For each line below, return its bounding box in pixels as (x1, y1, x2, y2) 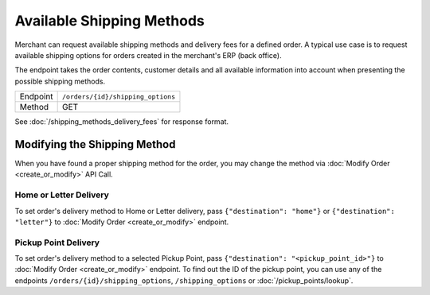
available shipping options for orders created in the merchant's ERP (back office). (14, 50, 282, 60)
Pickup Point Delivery (14, 237, 100, 248)
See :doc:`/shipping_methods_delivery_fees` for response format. (14, 117, 229, 126)
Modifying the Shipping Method (14, 138, 176, 151)
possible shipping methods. (14, 76, 106, 86)
